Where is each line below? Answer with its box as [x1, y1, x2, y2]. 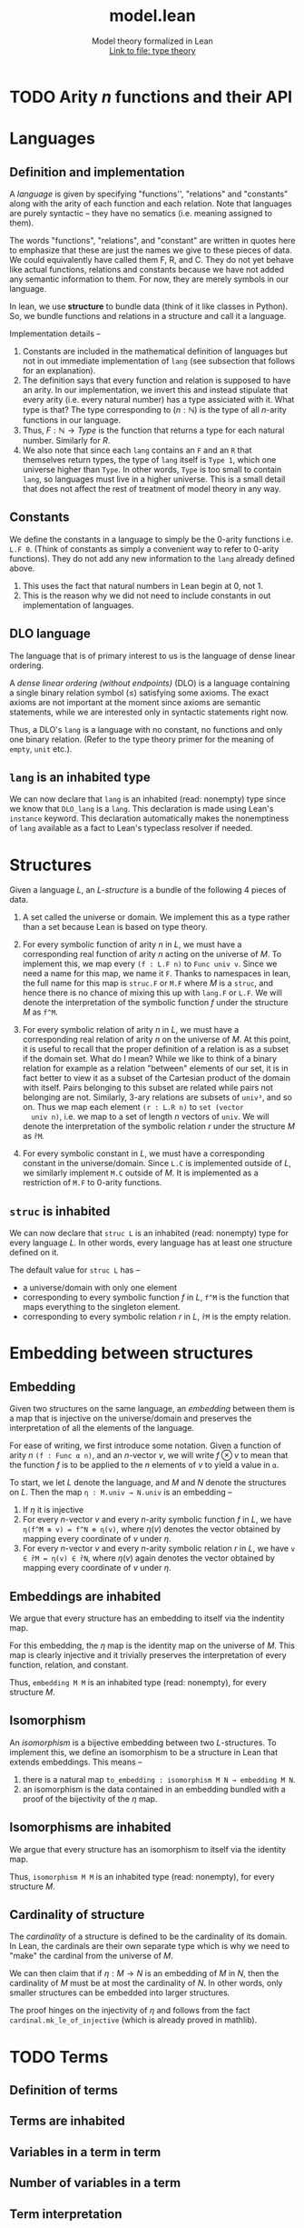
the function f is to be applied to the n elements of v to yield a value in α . [9, 1460, 279, 1471]
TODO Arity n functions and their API [9, 86, 293, 107]
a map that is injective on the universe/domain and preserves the [9, 1413, 252, 1424]
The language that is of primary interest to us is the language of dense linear [9, 650, 296, 661]
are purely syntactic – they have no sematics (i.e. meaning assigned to [9, 207, 272, 218]
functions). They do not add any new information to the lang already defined [9, 553, 295, 564]
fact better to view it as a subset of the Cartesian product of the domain [22, 1073, 290, 1084]
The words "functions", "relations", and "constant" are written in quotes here [9, 235, 296, 245]
